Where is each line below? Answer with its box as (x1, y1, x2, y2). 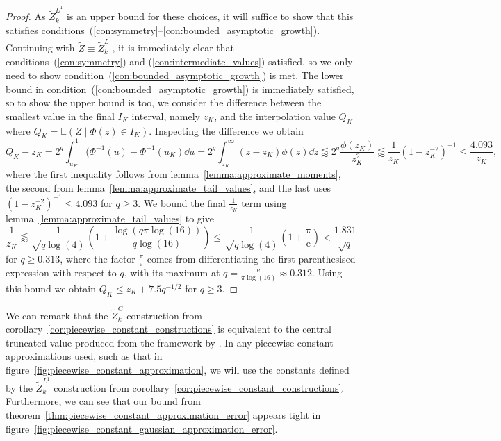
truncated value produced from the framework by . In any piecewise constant (6, 335, 334, 349)
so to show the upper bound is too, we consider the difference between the (6, 95, 322, 110)
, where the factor (60, 251, 135, 265)
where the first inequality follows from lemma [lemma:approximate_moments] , (6, 167, 341, 181)
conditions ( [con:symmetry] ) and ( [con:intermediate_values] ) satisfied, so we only (6, 54, 353, 69)
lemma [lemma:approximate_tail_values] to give (6, 210, 214, 225)
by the (6, 380, 33, 394)
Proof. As (6, 9, 46, 24)
